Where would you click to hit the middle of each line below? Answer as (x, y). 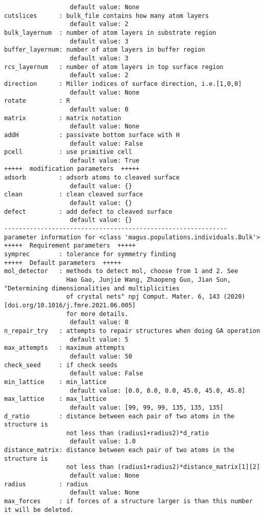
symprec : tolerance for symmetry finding (90, 254)
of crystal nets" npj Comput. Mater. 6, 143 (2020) (156, 297)
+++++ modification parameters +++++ (72, 169)
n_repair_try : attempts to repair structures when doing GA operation (132, 331)
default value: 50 (101, 356)
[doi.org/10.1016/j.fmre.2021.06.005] (70, 305)
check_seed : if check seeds (61, 365)
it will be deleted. (39, 510)
